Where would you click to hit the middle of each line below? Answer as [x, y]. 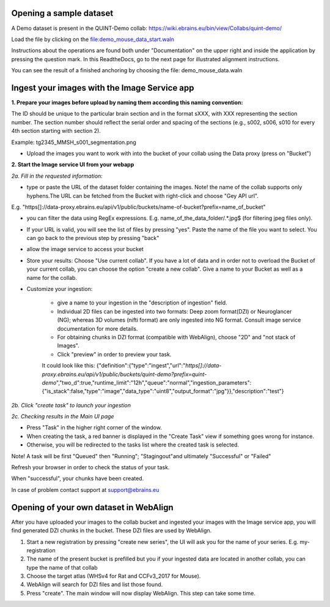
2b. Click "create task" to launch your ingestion [71, 405]
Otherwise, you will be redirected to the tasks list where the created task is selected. [133, 445]
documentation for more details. [97, 328]
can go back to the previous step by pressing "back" [93, 238]
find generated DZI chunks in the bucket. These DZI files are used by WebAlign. [112, 530]
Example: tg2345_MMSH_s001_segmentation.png [74, 142]
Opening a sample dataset [62, 13]
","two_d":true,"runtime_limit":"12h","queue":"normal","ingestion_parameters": [154, 382]
